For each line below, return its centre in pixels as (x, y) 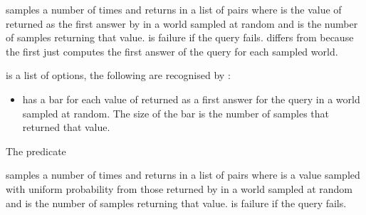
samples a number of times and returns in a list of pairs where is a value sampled (183, 175)
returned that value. (66, 127)
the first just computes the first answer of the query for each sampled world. (172, 51)
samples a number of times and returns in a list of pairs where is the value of (174, 9)
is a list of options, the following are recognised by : (118, 75)
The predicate (36, 151)
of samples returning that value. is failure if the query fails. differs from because (180, 37)
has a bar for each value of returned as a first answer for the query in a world (191, 99)
